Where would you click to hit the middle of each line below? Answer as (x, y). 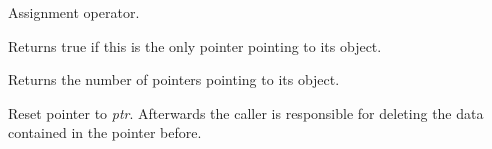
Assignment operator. (74, 12)
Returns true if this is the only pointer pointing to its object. (195, 45)
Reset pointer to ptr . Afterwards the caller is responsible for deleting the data (246, 112)
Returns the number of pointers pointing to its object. (174, 79)
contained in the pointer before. (105, 132)
